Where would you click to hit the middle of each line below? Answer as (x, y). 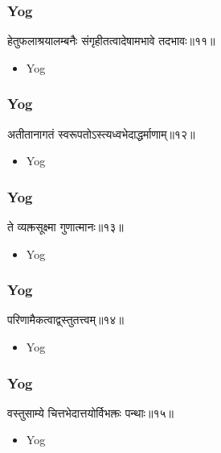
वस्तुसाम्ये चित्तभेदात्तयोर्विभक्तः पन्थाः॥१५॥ (90, 412)
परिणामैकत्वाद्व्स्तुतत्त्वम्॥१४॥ (65, 320)
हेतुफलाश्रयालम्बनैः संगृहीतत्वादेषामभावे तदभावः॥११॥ (111, 41)
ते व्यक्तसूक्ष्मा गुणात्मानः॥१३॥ (65, 227)
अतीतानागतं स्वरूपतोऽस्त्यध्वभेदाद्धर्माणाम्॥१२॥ (101, 133)
